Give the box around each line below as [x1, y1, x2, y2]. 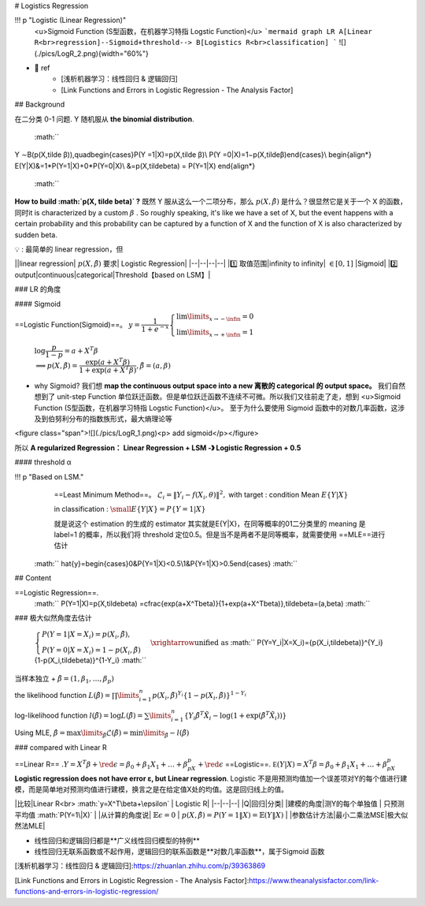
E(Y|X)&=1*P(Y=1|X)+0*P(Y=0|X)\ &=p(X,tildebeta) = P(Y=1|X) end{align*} [14, 161, 256, 170]
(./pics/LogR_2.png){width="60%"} [34, 48, 149, 58]
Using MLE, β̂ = [14, 728, 66, 737]
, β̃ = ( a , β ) [136, 361, 171, 370]
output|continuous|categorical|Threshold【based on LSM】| [14, 270, 211, 279]
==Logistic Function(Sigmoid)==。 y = [14, 319, 141, 329]
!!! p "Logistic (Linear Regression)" [14, 16, 126, 25]
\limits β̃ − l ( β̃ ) [142, 729, 190, 740]
